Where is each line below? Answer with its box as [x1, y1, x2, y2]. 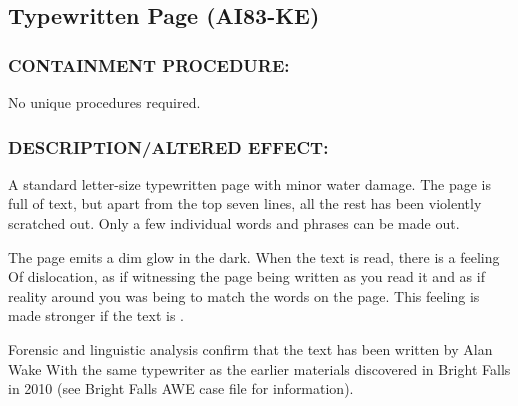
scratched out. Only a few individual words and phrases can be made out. [8, 213, 460, 233]
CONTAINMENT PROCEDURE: [8, 52, 290, 77]
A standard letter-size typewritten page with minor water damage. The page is [8, 173, 491, 194]
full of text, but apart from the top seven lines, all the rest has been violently [8, 193, 482, 214]
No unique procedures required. [8, 92, 201, 112]
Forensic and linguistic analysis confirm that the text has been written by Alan [8, 338, 493, 359]
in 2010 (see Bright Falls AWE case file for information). [8, 378, 354, 399]
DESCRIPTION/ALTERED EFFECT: [8, 134, 329, 159]
